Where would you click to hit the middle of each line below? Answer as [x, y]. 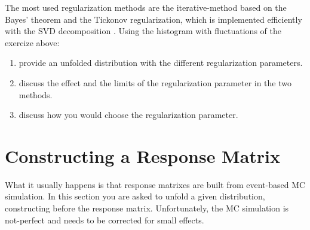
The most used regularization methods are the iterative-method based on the [146, 7]
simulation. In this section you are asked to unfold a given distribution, [135, 196]
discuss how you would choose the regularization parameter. [128, 115]
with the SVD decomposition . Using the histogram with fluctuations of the [143, 31]
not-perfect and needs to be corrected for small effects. [105, 220]
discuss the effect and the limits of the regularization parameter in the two [155, 82]
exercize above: [32, 42]
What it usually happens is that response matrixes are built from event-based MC [155, 184]
